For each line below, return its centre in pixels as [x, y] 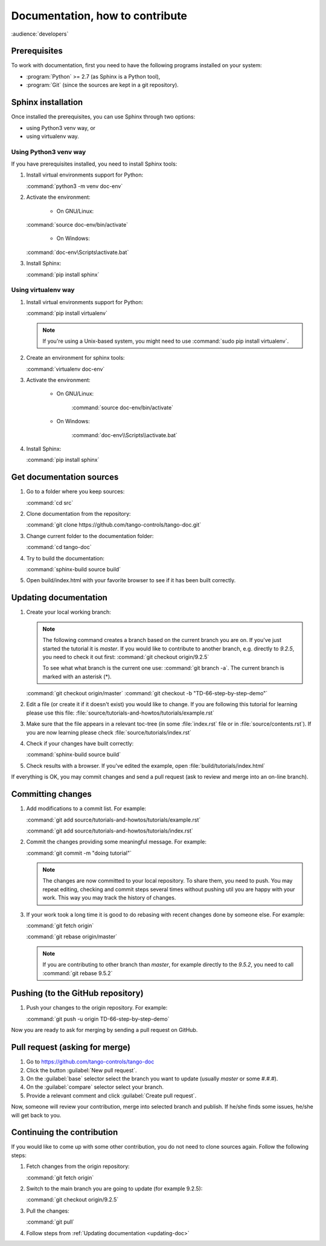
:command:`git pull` [50, 1222]
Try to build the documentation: [66, 558]
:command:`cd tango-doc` [59, 547]
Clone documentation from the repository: [78, 514]
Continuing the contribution [65, 1133]
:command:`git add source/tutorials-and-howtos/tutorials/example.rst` [113, 820]
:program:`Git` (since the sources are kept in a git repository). [103, 85]
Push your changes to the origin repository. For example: [97, 1008]
